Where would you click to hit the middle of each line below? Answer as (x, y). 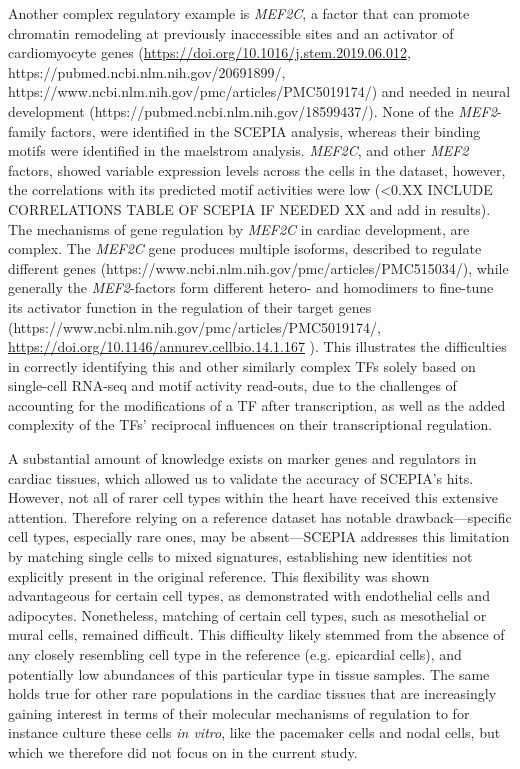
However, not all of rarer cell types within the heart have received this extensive (253, 497)
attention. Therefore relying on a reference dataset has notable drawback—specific (260, 516)
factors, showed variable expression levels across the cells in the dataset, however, (257, 169)
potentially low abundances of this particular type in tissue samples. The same (249, 673)
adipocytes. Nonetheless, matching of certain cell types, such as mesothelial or (247, 614)
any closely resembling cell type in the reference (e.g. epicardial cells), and (235, 654)
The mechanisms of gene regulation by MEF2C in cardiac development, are (239, 228)
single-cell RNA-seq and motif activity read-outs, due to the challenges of (232, 385)
